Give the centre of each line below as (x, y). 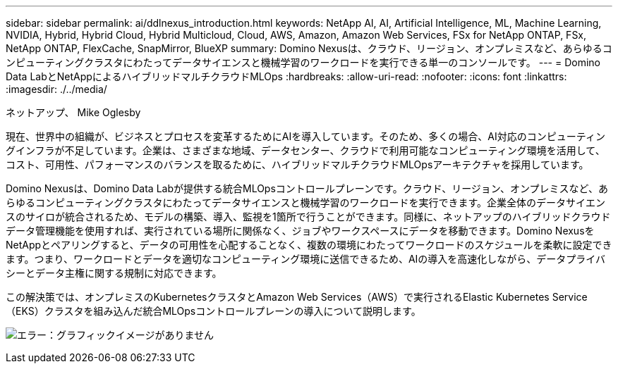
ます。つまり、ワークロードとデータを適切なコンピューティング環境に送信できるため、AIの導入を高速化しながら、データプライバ (306, 259)
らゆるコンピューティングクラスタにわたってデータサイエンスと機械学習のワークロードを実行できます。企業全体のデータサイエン (305, 202)
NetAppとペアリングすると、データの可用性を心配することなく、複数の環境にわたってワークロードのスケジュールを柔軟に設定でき (309, 245)
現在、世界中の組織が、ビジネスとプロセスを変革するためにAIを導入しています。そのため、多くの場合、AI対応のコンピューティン (305, 136)
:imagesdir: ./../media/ (56, 89)
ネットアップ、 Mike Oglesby (73, 112)
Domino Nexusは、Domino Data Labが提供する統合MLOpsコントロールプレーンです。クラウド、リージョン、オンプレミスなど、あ (307, 188)
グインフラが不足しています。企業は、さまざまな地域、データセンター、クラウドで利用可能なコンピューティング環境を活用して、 (305, 150)
